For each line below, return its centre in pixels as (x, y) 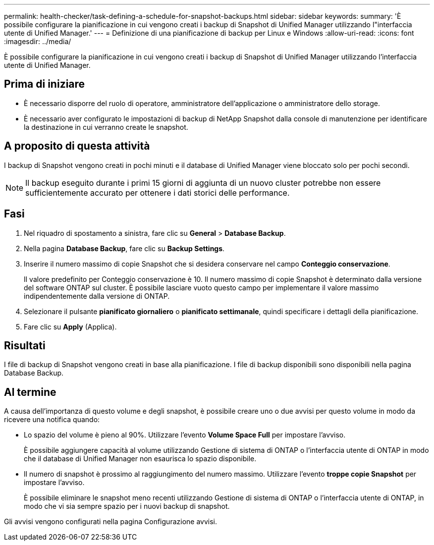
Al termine (30, 392)
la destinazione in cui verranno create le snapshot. (106, 127)
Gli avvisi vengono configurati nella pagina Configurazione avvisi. (110, 522)
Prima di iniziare (45, 84)
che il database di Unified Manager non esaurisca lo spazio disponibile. (140, 459)
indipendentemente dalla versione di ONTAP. (97, 296)
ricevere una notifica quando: (52, 420)
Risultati (25, 345)
